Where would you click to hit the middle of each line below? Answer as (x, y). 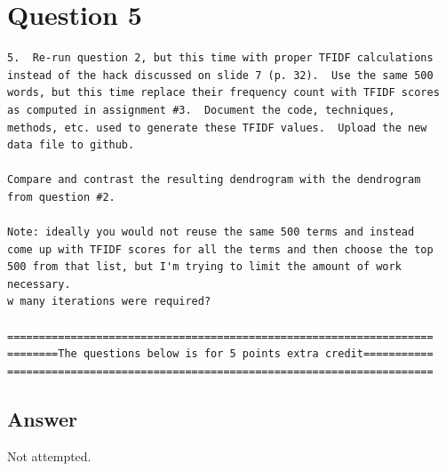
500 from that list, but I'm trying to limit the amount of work (204, 267)
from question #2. (61, 197)
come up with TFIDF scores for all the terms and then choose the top (220, 249)
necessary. (39, 284)
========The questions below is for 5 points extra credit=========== (220, 354)
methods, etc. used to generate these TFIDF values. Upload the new (217, 128)
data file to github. (71, 145)
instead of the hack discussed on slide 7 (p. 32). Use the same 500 (220, 75)
